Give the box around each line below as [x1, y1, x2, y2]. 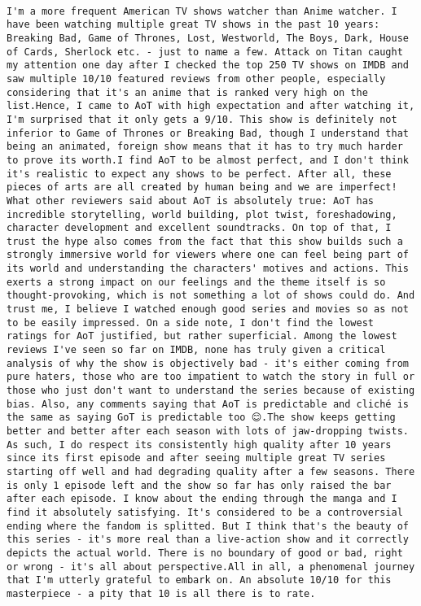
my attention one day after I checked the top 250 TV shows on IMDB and [7, 59, 409, 72]
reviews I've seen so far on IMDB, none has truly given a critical [7, 344, 386, 356]
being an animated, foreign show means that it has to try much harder [7, 141, 403, 153]
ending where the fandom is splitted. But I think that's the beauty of [7, 520, 409, 532]
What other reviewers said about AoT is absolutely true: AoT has [7, 194, 375, 207]
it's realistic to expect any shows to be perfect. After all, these [7, 168, 392, 180]
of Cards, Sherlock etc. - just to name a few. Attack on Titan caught [7, 46, 403, 58]
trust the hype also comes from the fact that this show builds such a [7, 235, 403, 247]
